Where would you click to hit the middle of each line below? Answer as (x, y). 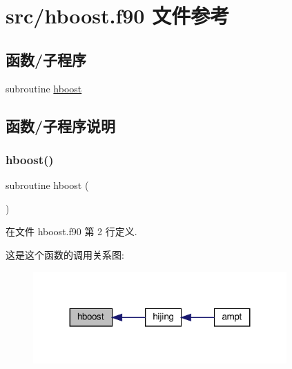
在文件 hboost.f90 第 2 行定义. (71, 231)
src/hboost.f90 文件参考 (118, 16)
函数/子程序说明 (61, 125)
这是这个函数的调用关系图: (65, 254)
